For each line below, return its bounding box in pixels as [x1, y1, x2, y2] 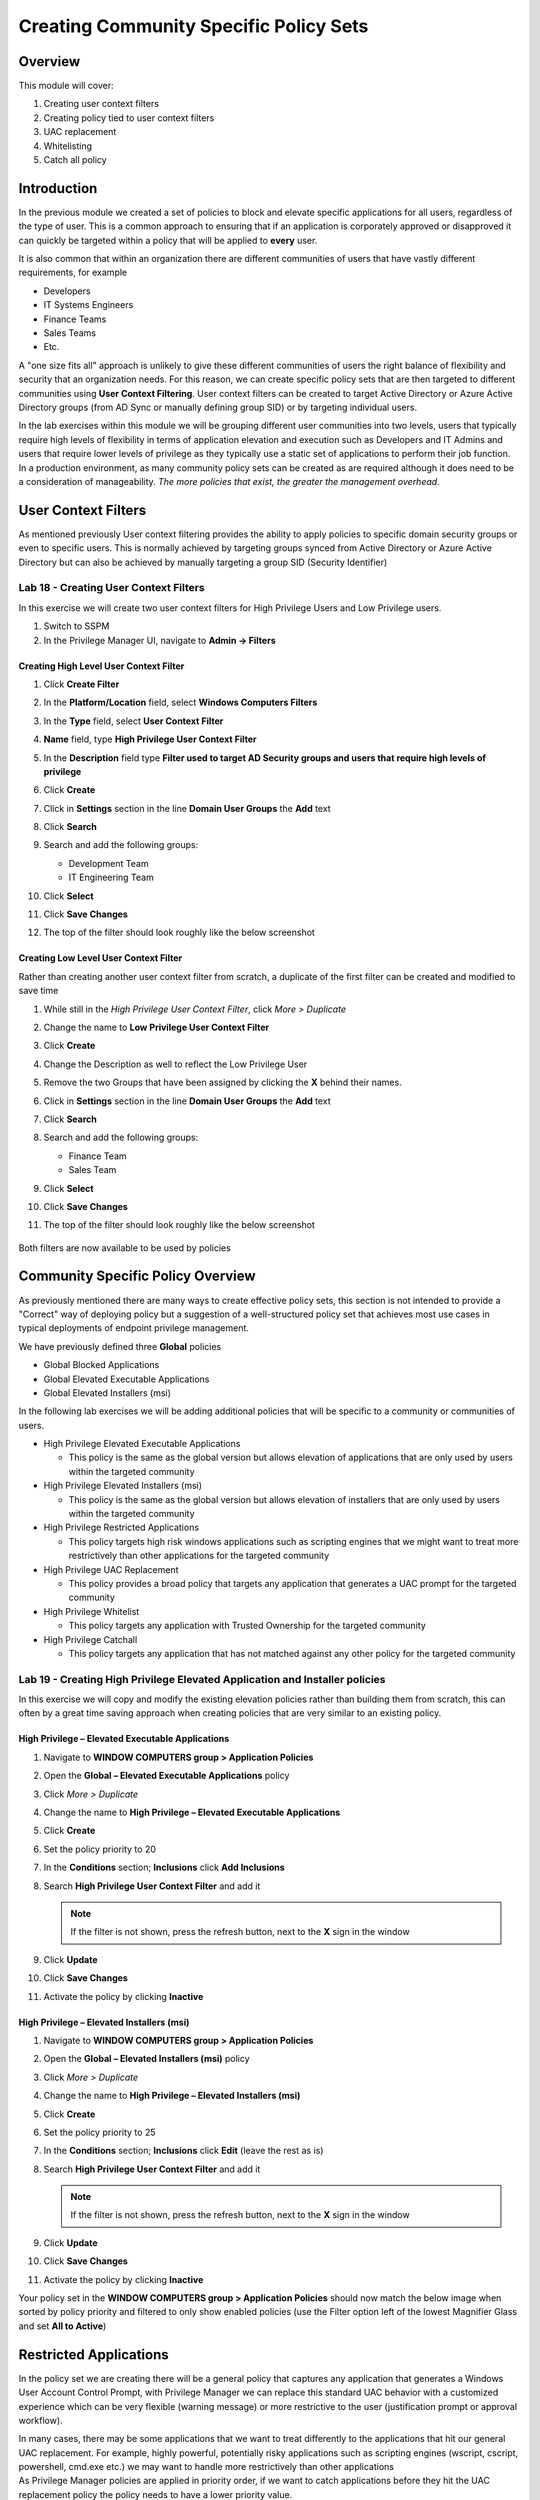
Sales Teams [43, 327, 97, 339]
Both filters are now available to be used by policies [18, 1241, 232, 1254]
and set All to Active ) [18, 2320, 107, 2332]
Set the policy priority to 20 [43, 1843, 157, 1855]
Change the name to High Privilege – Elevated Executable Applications [43, 1806, 341, 1819]
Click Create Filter [43, 678, 120, 690]
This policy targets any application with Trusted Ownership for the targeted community [68, 1620, 427, 1632]
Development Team [68, 857, 149, 869]
